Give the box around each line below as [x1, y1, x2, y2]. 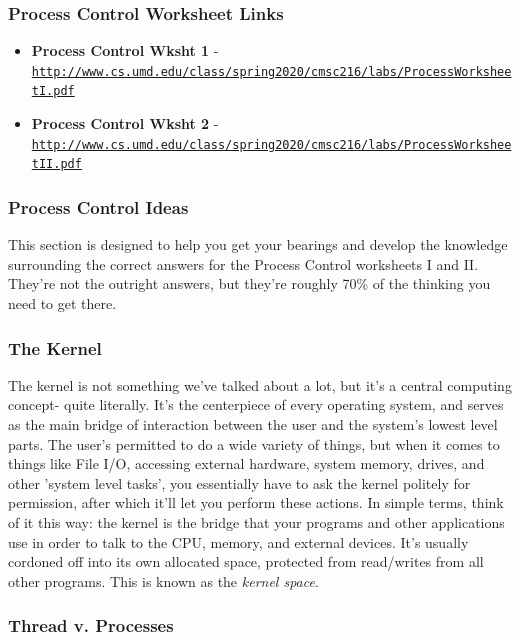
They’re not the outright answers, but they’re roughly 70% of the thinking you [8, 273, 491, 294]
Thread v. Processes [8, 613, 174, 638]
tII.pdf [31, 157, 82, 172]
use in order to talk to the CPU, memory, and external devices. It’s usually [8, 531, 469, 552]
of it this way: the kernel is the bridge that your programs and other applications [8, 512, 505, 532]
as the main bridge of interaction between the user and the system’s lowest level [8, 414, 498, 435]
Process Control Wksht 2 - [31, 113, 219, 134]
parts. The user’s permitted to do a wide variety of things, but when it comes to [8, 433, 500, 454]
